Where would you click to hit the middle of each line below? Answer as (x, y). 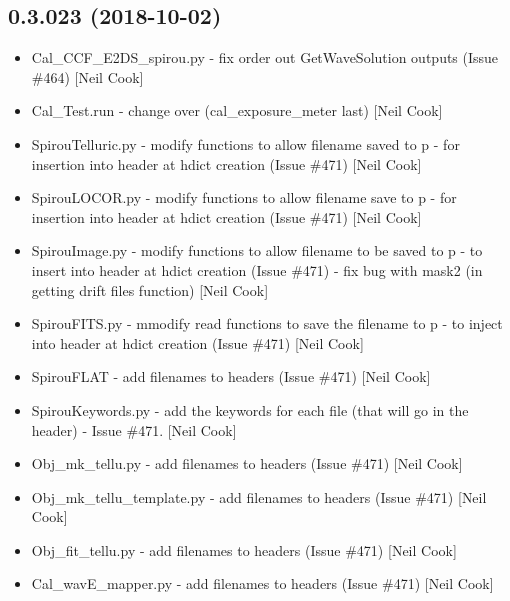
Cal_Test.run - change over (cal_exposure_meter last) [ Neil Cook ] (237, 110)
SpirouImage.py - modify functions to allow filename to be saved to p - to (257, 250)
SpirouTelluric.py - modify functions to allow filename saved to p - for (245, 143)
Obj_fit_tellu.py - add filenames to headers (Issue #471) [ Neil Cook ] (244, 549)
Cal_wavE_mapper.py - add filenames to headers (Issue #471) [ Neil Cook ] (262, 583)
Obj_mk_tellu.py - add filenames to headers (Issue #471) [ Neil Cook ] (247, 463)
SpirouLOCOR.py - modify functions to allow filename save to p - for (244, 197)
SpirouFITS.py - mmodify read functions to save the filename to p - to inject (267, 323)
